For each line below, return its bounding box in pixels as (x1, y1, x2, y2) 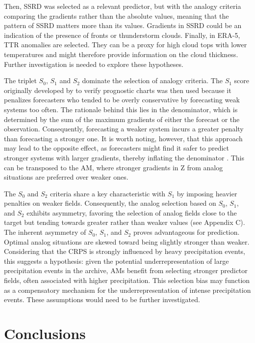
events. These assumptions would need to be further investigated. (4, 294, 200, 305)
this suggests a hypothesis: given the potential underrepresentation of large (4, 255, 229, 266)
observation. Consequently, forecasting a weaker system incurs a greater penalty (4, 124, 244, 134)
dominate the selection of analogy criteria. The (82, 75, 223, 86)
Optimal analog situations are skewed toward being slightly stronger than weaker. (4, 236, 250, 247)
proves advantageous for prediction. (133, 227, 240, 237)
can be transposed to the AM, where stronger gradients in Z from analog (4, 162, 223, 172)
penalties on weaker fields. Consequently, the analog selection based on (4, 198, 216, 208)
